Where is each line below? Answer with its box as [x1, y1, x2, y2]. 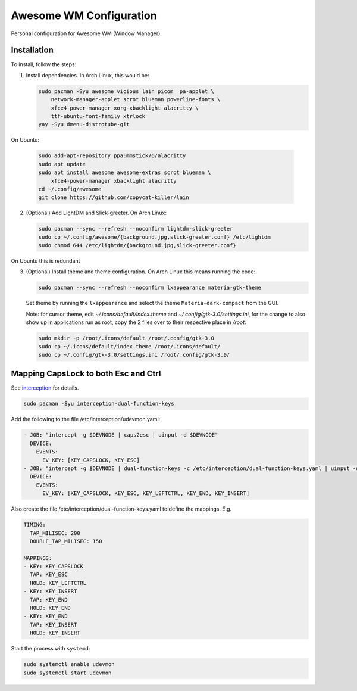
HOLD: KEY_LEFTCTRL [30, 580, 87, 586]
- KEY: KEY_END [23, 613, 68, 620]
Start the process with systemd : [11, 645, 90, 652]
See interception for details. [11, 384, 79, 391]
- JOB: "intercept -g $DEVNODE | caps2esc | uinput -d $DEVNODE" [23, 432, 218, 438]
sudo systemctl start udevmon [23, 669, 112, 676]
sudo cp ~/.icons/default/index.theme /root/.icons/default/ [38, 343, 221, 350]
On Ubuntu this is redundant [11, 257, 80, 264]
